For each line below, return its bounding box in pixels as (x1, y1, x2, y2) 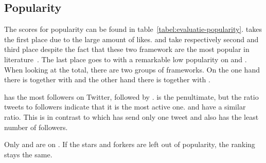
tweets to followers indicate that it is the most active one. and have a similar (4, 101, 246, 112)
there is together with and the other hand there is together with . (4, 74, 210, 85)
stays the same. (4, 149, 52, 159)
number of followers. (4, 121, 68, 132)
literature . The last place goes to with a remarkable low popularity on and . (4, 53, 247, 64)
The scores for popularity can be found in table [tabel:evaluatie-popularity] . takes (4, 24, 262, 34)
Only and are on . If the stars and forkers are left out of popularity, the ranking (4, 139, 255, 150)
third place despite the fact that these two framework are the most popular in (4, 44, 250, 55)
